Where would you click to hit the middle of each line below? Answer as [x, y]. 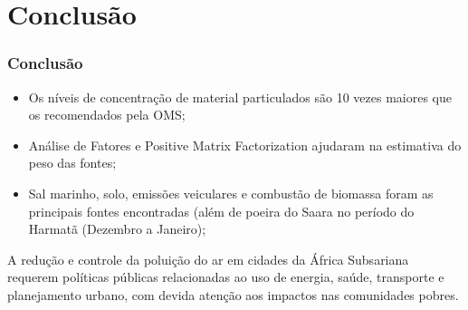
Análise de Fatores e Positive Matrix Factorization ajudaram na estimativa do [245, 145]
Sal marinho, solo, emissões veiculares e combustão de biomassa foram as [231, 193]
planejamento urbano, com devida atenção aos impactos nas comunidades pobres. [233, 294]
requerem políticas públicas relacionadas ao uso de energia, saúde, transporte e [226, 277]
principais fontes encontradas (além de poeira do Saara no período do [221, 211]
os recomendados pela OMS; [107, 115]
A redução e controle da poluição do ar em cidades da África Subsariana [208, 259]
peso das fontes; [72, 163]
